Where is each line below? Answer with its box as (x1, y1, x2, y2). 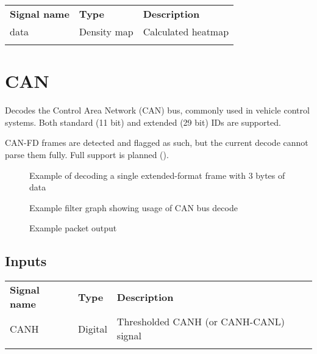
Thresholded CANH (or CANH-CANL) (116, 314, 285, 329)
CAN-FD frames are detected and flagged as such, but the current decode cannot (5, 136, 308, 149)
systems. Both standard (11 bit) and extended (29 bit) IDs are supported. (5, 115, 281, 128)
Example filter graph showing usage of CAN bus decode (29, 201, 238, 214)
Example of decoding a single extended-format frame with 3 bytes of (29, 168, 285, 181)
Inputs (5, 251, 47, 270)
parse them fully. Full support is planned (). (5, 148, 169, 161)
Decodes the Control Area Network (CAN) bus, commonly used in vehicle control (5, 104, 310, 117)
